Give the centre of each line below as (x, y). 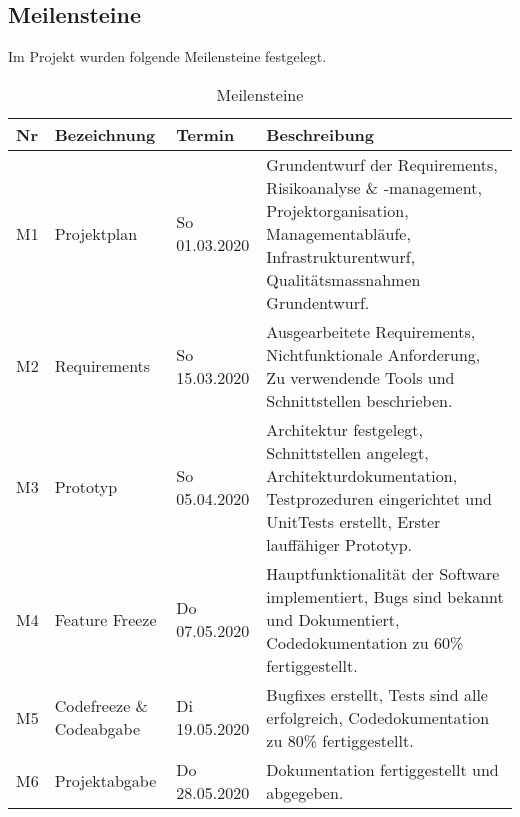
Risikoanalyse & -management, (374, 187)
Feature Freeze (105, 619)
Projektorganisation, (337, 210)
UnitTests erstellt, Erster (353, 521)
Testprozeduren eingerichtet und (379, 498)
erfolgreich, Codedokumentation (378, 717)
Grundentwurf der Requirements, (382, 164)
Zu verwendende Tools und (360, 377)
